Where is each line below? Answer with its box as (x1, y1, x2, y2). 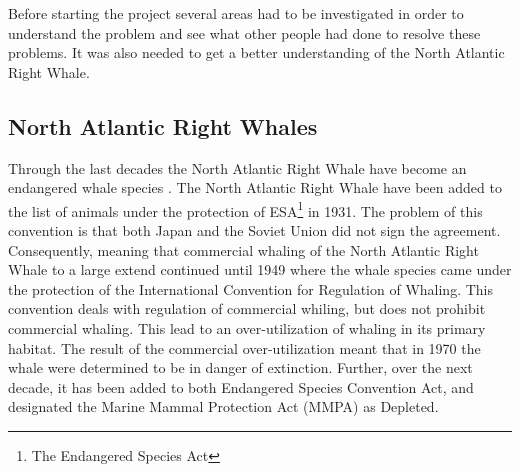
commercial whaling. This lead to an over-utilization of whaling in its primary (8, 317, 486, 338)
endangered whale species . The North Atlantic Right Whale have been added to (8, 177, 502, 198)
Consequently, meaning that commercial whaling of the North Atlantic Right (8, 239, 479, 260)
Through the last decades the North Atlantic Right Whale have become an (8, 157, 467, 178)
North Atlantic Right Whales (8, 110, 318, 141)
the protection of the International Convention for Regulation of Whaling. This (8, 278, 494, 299)
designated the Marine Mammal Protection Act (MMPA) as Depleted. (8, 396, 439, 417)
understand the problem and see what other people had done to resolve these (8, 22, 481, 43)
